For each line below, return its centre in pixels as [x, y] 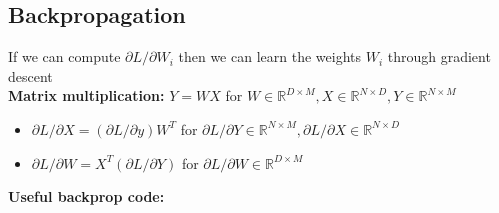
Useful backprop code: [86, 196]
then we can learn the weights [269, 56]
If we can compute [64, 56]
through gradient [439, 56]
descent [30, 75]
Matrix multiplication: [86, 95]
